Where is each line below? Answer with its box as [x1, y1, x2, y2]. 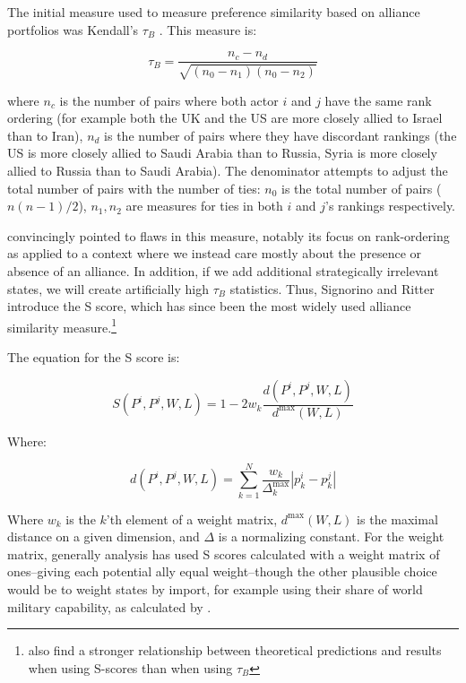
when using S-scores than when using [28, 658, 233, 677]
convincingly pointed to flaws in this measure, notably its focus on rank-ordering [7, 226, 450, 245]
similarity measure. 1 [7, 315, 116, 336]
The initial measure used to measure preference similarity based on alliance [7, 3, 420, 21]
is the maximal [357, 509, 438, 528]
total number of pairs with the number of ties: [7, 178, 261, 197]
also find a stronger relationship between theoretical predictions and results [28, 641, 442, 660]
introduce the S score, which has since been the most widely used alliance [7, 297, 411, 316]
